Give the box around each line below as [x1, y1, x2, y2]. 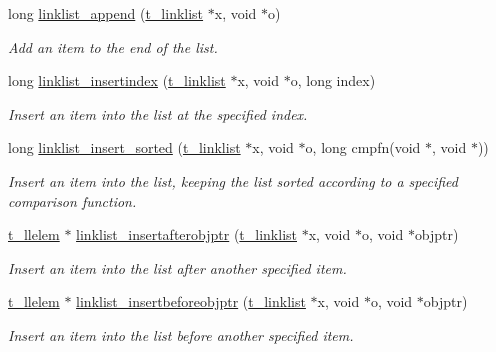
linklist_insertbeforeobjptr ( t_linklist [76, 291, 306, 312]
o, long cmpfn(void [305, 137, 421, 158]
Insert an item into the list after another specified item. [8, 257, 347, 278]
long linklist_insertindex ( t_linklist [8, 70, 226, 91]
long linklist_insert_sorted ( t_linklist [8, 137, 241, 158]
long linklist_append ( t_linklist [8, 3, 204, 23]
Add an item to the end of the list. [8, 36, 218, 57]
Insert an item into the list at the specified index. [8, 103, 308, 124]
